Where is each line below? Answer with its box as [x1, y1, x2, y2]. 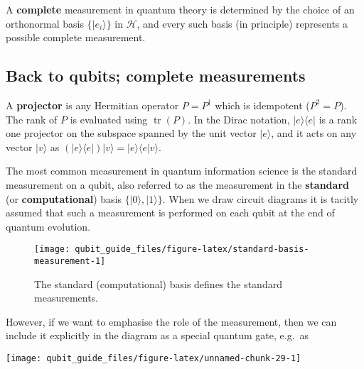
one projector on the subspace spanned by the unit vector [6, 126, 257, 141]
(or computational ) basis [6, 191, 122, 206]
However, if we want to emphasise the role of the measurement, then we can [6, 314, 337, 329]
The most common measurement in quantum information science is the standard [6, 163, 358, 178]
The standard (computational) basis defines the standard [34, 276, 282, 291]
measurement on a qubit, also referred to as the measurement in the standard [6, 177, 349, 192]
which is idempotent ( [215, 97, 310, 112]
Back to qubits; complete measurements [6, 65, 306, 87]
